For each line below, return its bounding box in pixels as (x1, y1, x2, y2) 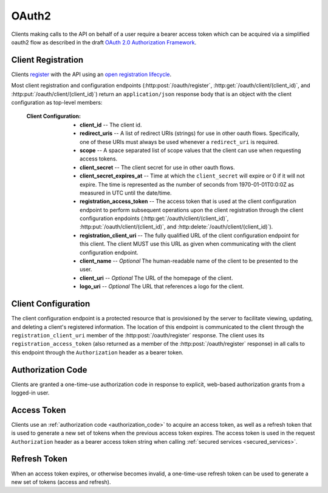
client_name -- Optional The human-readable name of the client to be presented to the (80, 257, 298, 264)
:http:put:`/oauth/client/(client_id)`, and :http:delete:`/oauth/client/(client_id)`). (80, 223, 273, 230)
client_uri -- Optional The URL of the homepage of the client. (80, 274, 233, 281)
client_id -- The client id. (80, 121, 142, 128)
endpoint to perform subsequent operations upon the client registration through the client (80, 206, 304, 213)
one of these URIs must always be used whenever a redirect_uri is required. (80, 138, 279, 145)
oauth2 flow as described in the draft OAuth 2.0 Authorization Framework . (11, 38, 197, 46)
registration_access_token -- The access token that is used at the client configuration (80, 198, 297, 205)
